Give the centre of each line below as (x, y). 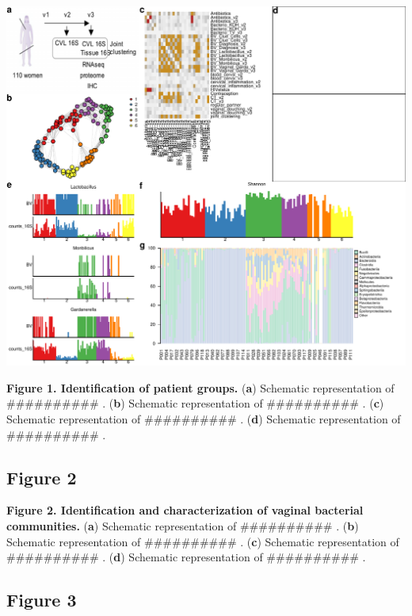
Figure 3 (42, 600)
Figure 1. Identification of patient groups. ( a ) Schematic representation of (200, 387)
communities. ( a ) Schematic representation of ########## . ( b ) (183, 526)
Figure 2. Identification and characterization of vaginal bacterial (185, 510)
